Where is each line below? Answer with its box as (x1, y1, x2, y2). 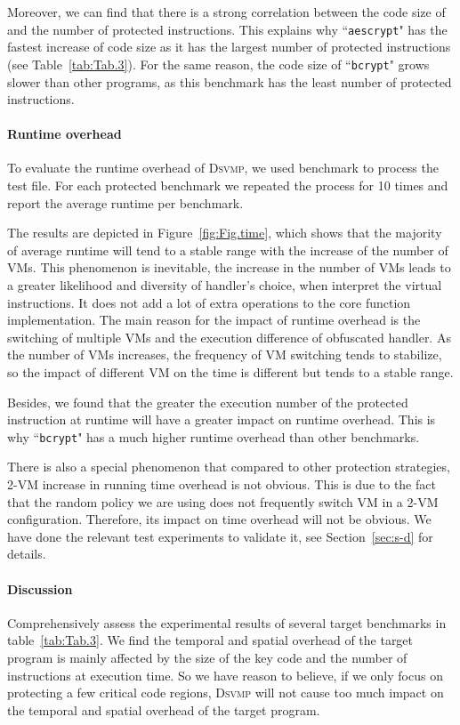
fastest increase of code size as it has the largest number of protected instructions (7, 37, 451, 56)
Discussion (7, 579, 73, 598)
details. (7, 544, 46, 563)
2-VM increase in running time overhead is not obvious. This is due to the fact (7, 475, 436, 494)
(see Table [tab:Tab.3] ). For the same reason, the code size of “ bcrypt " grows (7, 54, 430, 73)
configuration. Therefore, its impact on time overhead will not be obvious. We (7, 510, 432, 528)
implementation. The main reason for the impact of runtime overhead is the (7, 310, 421, 329)
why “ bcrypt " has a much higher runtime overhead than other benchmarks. (7, 427, 420, 446)
